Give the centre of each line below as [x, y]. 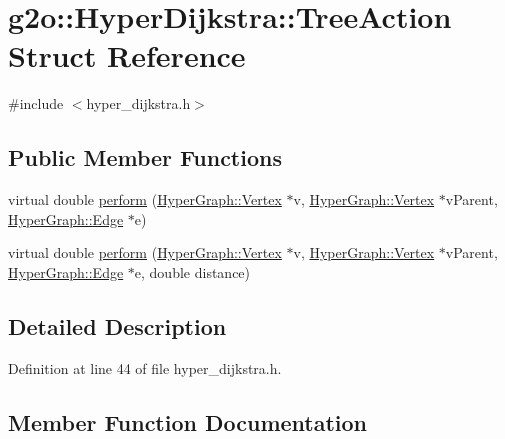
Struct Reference [127, 55]
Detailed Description [117, 325]
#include [36, 103]
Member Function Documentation [188, 421]
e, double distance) [192, 271]
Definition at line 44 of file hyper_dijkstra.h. [145, 367]
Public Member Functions [145, 157]
